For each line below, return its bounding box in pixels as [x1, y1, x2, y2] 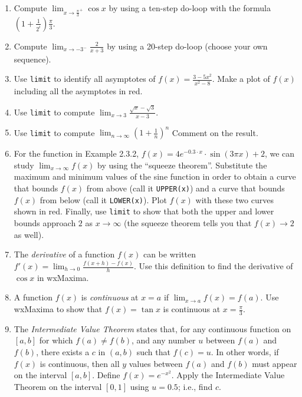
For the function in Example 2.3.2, [14, 147, 139, 160]
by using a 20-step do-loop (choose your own [107, 39, 268, 52]
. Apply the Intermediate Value [171, 369, 285, 381]
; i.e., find [178, 380, 213, 392]
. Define [92, 369, 120, 381]
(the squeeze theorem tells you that [124, 216, 252, 229]
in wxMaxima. [37, 271, 89, 283]
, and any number [132, 334, 196, 346]
